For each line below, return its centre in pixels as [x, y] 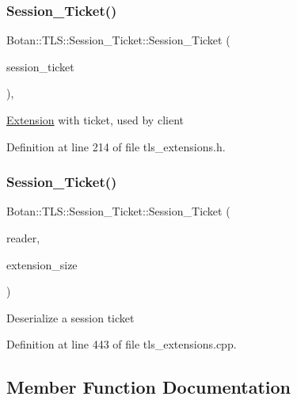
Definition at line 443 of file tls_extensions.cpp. [122, 344]
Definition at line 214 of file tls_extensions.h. [116, 146]
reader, [23, 238]
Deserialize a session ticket [70, 317]
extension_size [42, 264]
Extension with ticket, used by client [95, 120]
